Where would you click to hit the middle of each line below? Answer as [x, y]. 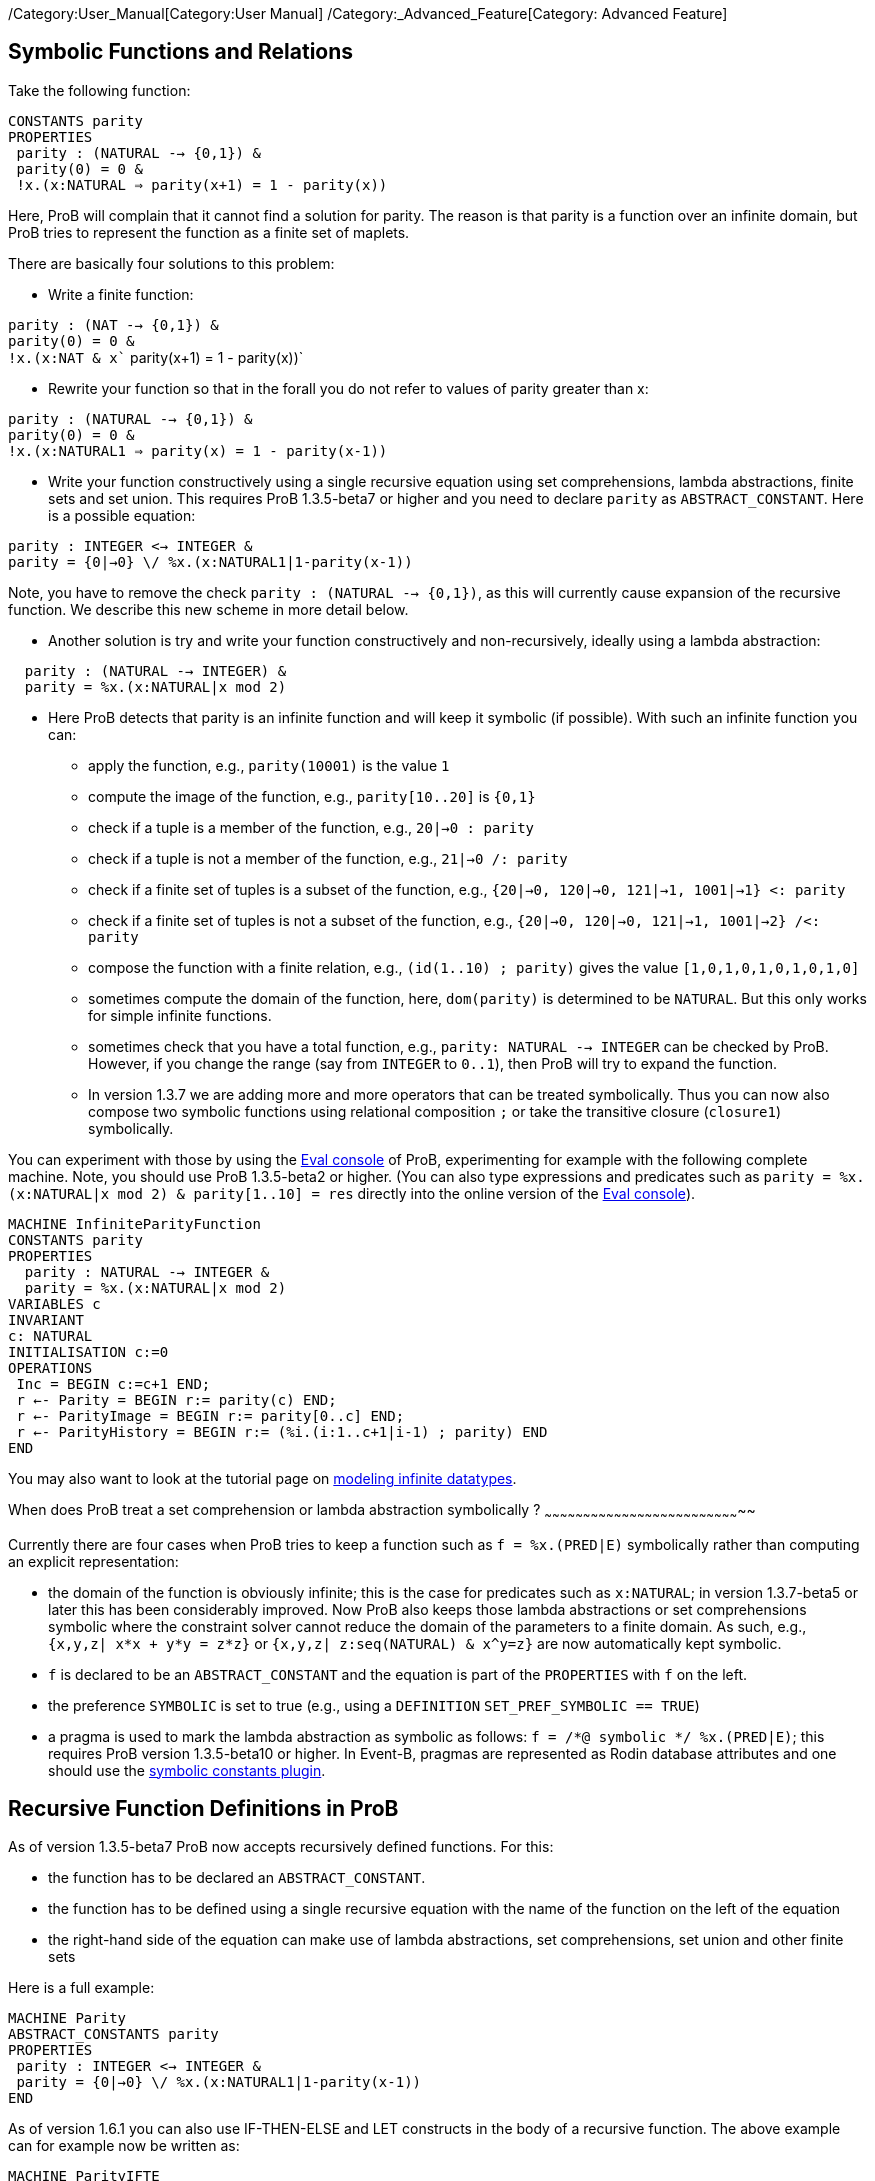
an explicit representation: [93, 1561]
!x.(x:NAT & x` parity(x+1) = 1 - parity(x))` [156, 357]
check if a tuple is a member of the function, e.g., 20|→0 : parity [311, 827]
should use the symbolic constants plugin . [187, 1770]
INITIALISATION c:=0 [88, 1351]
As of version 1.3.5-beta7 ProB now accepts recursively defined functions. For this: [281, 1847]
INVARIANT [46, 1319]
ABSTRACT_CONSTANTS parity [113, 2034]
